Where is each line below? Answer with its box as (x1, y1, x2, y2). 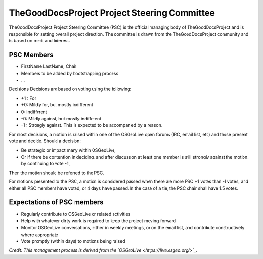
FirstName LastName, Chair (21, 63, 77, 69)
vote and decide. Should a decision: (9, 138, 81, 144)
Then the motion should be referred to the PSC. (9, 170, 105, 176)
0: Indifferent (21, 109, 47, 115)
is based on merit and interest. (9, 38, 70, 44)
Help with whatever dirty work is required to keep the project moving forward (21, 218, 176, 224)
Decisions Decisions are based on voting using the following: (9, 86, 131, 92)
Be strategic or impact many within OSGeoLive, (21, 147, 116, 153)
